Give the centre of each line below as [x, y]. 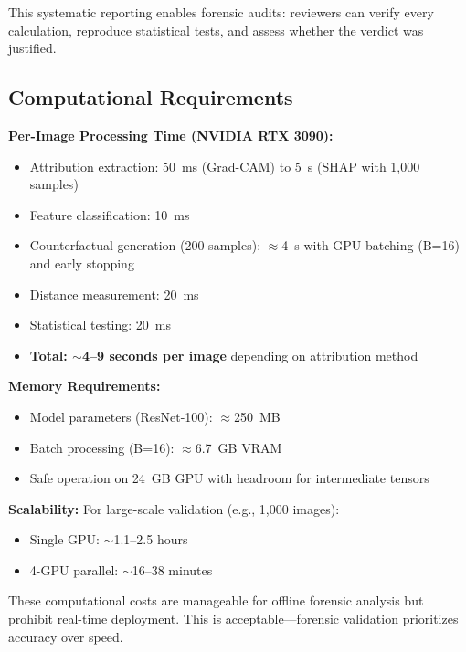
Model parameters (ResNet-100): [121, 416]
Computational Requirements [151, 97]
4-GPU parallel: [74, 569]
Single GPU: [64, 539]
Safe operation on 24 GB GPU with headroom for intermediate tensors [229, 478]
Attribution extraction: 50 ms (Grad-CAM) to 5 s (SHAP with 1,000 [225, 166]
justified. [32, 48]
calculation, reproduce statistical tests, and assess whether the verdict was [216, 30]
